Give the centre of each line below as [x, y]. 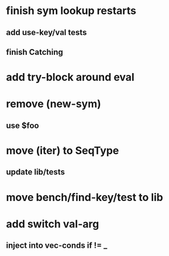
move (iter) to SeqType [63, 151]
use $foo [23, 125]
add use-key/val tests [46, 32]
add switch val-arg [53, 224]
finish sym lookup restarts [71, 11]
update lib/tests [36, 172]
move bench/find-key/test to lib [85, 197]
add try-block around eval [70, 77]
